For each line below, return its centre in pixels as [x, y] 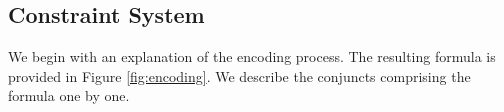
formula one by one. [69, 95]
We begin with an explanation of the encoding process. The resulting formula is [252, 56]
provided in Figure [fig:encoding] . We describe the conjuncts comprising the [239, 75]
